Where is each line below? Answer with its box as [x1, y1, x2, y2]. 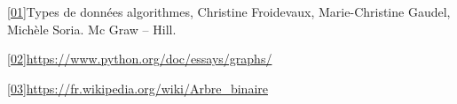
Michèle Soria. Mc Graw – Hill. [7, 19, 177, 38]
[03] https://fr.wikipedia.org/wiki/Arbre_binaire [7, 78, 268, 97]
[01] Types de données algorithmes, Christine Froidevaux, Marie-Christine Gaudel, [7, 3, 451, 20]
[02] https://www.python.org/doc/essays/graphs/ [7, 49, 272, 68]
